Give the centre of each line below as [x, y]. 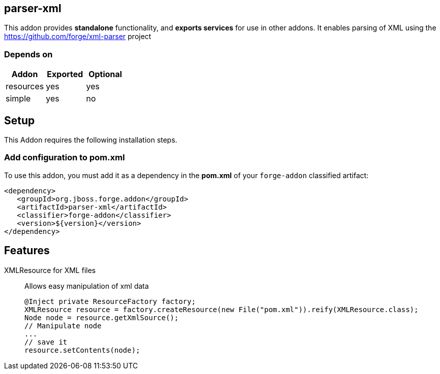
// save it [46, 342]
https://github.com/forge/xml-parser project [78, 37]
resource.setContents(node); [82, 350]
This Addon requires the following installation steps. [91, 140]
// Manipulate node [63, 326]
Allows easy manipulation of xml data [87, 286]
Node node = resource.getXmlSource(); [102, 317]
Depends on [28, 54]
